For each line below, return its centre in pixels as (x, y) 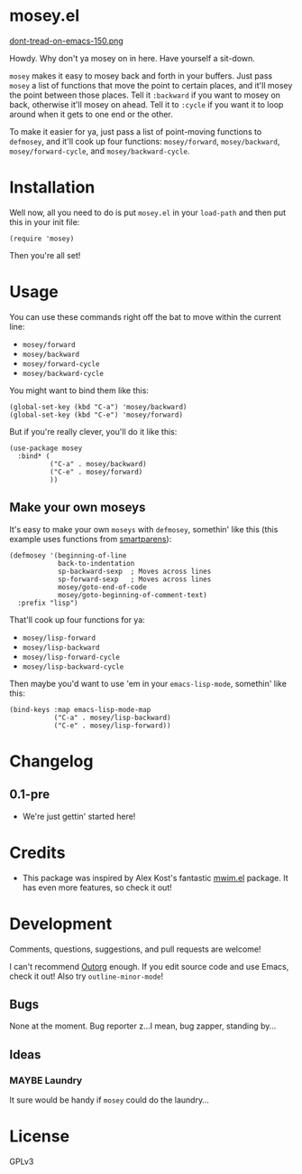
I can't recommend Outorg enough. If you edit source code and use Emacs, (149, 966)
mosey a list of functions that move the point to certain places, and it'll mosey (151, 85)
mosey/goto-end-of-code (102, 587)
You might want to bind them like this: (79, 390)
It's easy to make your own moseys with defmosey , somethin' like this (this (144, 529)
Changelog (51, 761)
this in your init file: (45, 221)
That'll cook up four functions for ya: (78, 619)
